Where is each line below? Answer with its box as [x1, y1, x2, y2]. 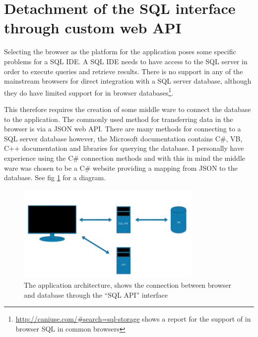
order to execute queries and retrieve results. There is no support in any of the [4, 66, 243, 76]
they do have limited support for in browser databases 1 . [4, 86, 174, 98]
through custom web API [4, 17, 182, 38]
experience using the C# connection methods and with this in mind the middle [4, 152, 245, 163]
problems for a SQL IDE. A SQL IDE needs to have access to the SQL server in [4, 56, 248, 66]
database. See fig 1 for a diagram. [4, 172, 106, 183]
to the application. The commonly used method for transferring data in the [4, 113, 233, 124]
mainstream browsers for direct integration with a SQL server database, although [4, 76, 252, 86]
